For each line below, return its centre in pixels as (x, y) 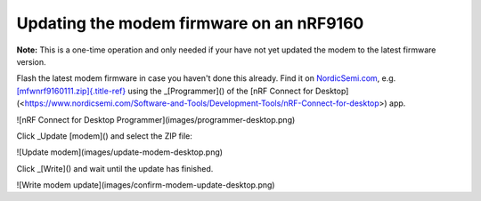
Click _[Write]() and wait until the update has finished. (115, 168)
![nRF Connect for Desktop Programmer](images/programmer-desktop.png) (156, 119)
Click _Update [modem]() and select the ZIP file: (105, 136)
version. (31, 61)
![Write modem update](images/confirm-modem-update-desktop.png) (146, 185)
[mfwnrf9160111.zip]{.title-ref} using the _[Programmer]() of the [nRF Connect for (165, 91)
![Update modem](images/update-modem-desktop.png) (119, 152)
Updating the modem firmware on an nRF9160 (190, 23)
